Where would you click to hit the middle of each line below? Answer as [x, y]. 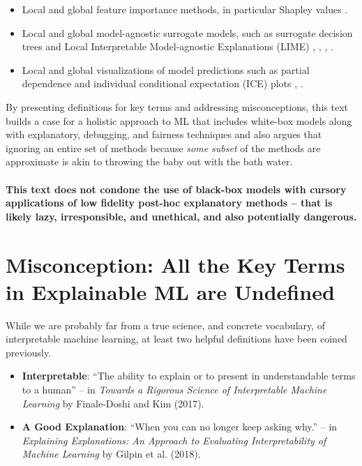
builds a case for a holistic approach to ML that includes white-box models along [179, 120]
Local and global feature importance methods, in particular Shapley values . [185, 9]
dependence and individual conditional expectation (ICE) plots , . [163, 83]
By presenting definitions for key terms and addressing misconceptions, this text [177, 106]
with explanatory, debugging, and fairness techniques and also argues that [164, 134]
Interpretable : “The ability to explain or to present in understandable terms [189, 376]
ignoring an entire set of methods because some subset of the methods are [163, 148]
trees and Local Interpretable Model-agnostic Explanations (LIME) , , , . [178, 46]
